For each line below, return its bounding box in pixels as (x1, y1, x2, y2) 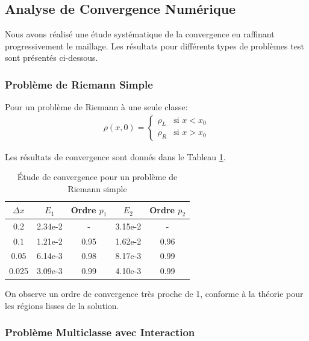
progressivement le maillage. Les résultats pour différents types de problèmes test (5, 39, 304, 52)
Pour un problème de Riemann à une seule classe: (5, 101, 188, 113)
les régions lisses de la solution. (5, 299, 119, 311)
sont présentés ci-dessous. (5, 51, 98, 64)
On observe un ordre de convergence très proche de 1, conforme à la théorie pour (5, 287, 304, 300)
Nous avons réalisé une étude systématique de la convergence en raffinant (5, 28, 275, 40)
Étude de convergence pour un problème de (17, 170, 178, 183)
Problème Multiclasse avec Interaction (5, 325, 195, 340)
